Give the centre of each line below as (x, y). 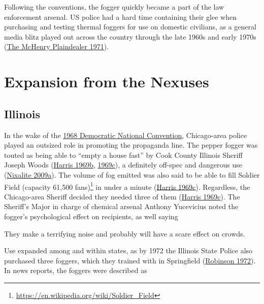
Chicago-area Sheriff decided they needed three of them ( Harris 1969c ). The (122, 196)
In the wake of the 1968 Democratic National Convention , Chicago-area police (126, 135)
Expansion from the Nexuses (107, 81)
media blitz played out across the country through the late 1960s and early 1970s (130, 36)
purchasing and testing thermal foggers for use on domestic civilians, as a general (130, 27)
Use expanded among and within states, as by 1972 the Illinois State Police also (128, 250)
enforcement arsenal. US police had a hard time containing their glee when (120, 16)
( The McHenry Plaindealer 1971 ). (57, 46)
